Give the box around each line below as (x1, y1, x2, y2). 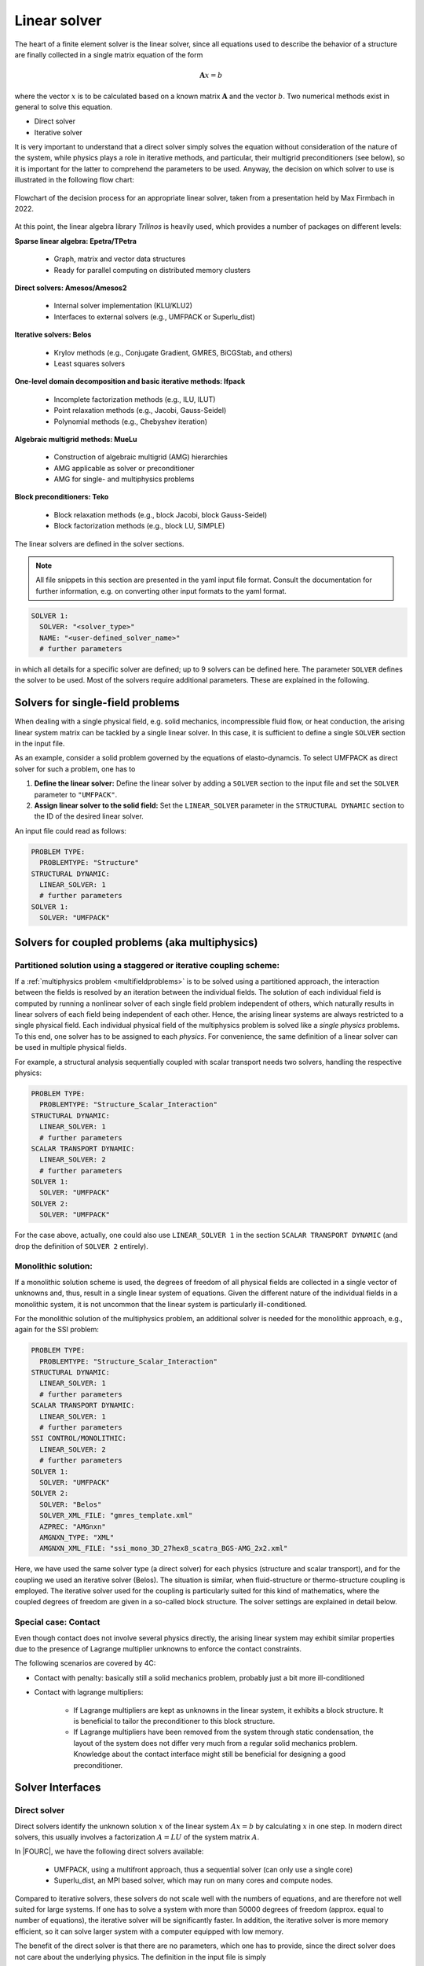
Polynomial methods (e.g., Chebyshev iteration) (53, 417, 208, 426)
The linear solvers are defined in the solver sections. (14, 539, 185, 548)
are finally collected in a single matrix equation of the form (14, 50, 203, 59)
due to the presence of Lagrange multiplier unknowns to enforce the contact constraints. (14, 1644, 302, 1654)
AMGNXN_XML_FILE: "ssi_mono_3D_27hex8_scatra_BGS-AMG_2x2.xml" (39, 1544, 288, 1553)
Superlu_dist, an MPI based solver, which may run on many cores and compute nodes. (53, 1876, 334, 1885)
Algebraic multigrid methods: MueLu (14, 434, 137, 444)
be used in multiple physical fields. (14, 1043, 127, 1052)
